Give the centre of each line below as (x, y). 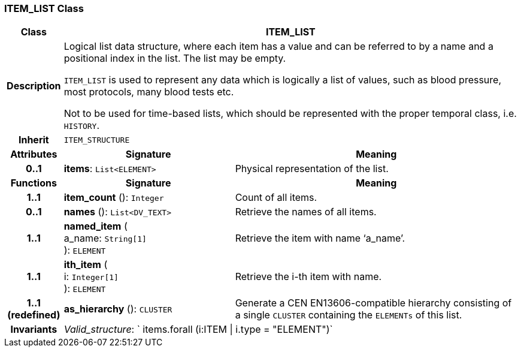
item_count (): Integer (114, 198)
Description (34, 86)
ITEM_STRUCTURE (97, 140)
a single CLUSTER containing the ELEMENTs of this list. (349, 315)
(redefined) (34, 315)
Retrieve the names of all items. (306, 212)
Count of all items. (276, 198)
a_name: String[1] (105, 238)
